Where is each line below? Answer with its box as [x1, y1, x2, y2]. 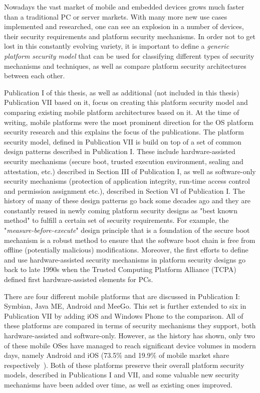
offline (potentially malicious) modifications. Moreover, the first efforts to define [4, 244, 248, 255]
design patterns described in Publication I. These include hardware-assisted [4, 146, 235, 157]
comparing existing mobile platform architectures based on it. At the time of [4, 106, 239, 117]
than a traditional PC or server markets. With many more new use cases [4, 11, 227, 22]
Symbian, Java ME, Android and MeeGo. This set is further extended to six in [4, 301, 246, 311]
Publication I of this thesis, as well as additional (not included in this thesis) [4, 87, 239, 97]
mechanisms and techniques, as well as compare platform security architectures [4, 60, 246, 71]
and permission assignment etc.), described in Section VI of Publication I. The [4, 185, 245, 196]
